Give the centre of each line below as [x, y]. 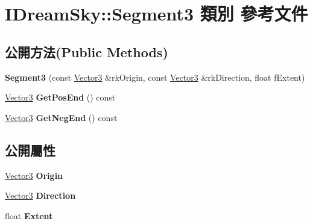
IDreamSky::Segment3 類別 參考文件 [156, 14]
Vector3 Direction [40, 195]
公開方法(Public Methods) [87, 51]
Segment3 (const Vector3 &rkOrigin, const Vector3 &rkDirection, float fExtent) [155, 77]
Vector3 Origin [34, 175]
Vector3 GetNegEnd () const [61, 117]
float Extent [29, 215]
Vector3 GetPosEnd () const [60, 97]
